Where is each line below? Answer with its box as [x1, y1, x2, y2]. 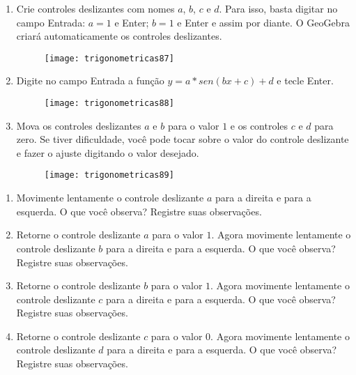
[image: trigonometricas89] [44, 170, 174, 181]
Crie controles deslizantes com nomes [16, 1, 175, 15]
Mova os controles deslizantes [16, 118, 141, 132]
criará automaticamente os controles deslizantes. [16, 29, 222, 43]
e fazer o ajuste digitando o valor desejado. [16, 145, 199, 160]
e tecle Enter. [277, 73, 334, 88]
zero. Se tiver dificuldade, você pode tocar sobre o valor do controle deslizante [16, 132, 349, 146]
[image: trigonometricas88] [44, 98, 174, 109]
